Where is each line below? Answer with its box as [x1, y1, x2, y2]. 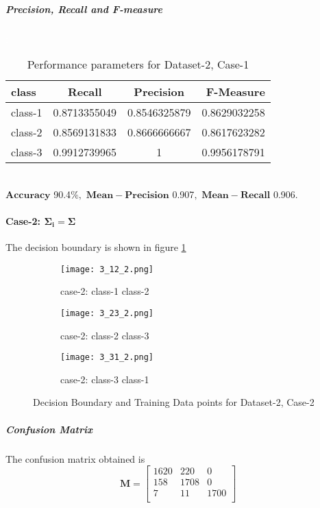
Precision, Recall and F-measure [5, 1, 162, 16]
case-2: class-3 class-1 [60, 372, 149, 386]
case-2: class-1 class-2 [60, 284, 149, 298]
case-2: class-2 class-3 [60, 328, 149, 342]
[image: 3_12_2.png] [60, 264, 154, 274]
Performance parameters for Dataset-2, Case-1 [27, 56, 249, 73]
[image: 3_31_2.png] [60, 352, 154, 363]
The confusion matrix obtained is [5, 451, 145, 465]
